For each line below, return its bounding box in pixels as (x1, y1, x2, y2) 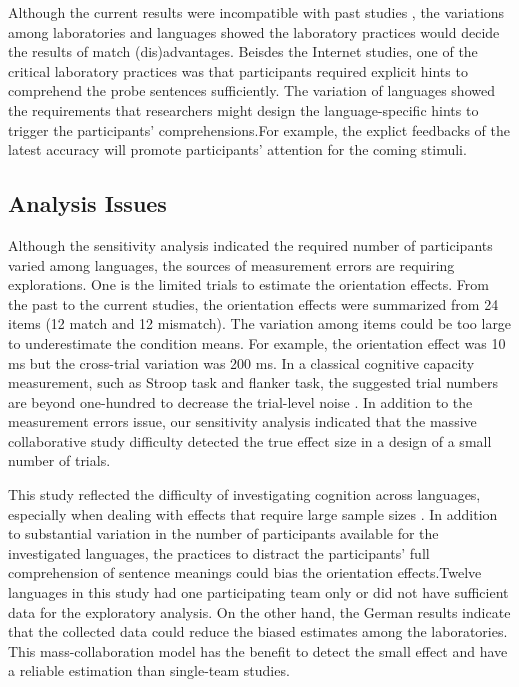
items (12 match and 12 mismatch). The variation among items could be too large (8, 313, 512, 334)
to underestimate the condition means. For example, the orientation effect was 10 (8, 332, 506, 353)
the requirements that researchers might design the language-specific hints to (8, 99, 479, 120)
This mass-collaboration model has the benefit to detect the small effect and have (8, 640, 508, 661)
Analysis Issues (8, 188, 167, 219)
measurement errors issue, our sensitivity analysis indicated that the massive (8, 411, 477, 432)
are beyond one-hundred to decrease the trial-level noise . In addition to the (8, 391, 473, 412)
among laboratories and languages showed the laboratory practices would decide (8, 21, 500, 42)
